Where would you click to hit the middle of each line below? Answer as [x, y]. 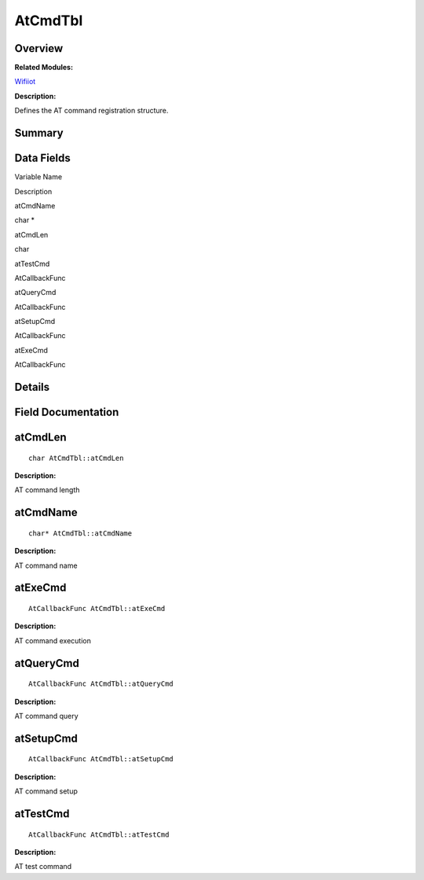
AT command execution [53, 640]
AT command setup [46, 791]
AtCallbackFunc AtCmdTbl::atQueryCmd [101, 684]
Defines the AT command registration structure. [91, 111]
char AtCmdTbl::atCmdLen [76, 458]
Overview [39, 48]
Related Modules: [44, 68]
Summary [39, 133]
